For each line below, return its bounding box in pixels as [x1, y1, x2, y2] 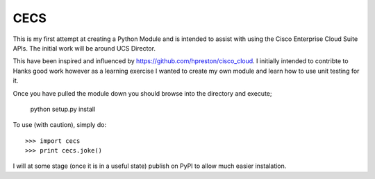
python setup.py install [30, 105, 96, 113]
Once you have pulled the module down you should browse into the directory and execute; [12, 89, 272, 97]
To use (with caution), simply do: [12, 121, 107, 129]
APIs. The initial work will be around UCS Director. [12, 44, 156, 52]
